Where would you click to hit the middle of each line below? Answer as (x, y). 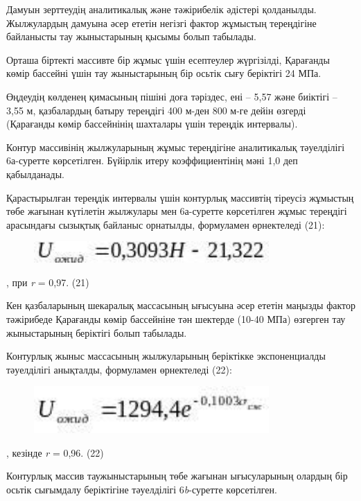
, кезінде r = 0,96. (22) (55, 452)
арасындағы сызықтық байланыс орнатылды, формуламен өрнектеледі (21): (166, 224)
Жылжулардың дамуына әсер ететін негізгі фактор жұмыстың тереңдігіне (161, 23)
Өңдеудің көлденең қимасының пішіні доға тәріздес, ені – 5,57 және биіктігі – (172, 96)
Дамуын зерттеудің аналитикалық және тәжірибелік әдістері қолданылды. (161, 9)
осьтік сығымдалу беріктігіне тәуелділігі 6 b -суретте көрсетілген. (142, 489)
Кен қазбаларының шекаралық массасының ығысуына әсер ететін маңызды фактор (181, 305)
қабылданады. (35, 174)
